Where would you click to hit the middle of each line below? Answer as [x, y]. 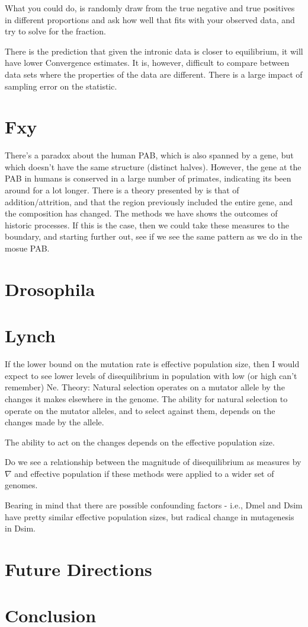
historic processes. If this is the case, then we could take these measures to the [147, 225]
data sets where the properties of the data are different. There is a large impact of [154, 74]
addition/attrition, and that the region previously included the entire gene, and [149, 201]
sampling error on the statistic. [61, 86]
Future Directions [78, 569]
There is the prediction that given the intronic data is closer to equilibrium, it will [154, 51]
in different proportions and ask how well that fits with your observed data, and [150, 19]
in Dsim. [20, 528]
